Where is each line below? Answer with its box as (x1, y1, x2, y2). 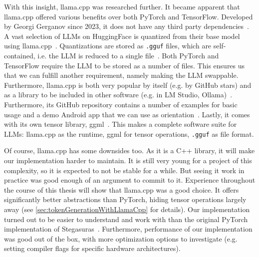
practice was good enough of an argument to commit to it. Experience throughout (4, 175, 256, 185)
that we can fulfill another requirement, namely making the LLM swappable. (4, 70, 239, 80)
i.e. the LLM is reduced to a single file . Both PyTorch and (37, 50, 219, 61)
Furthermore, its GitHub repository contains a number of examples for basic (4, 99, 238, 109)
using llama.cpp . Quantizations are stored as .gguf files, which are (4, 40, 212, 51)
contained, (4, 50, 35, 61)
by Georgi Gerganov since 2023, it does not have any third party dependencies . (4, 21, 249, 31)
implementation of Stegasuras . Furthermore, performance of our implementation (4, 224, 253, 234)
